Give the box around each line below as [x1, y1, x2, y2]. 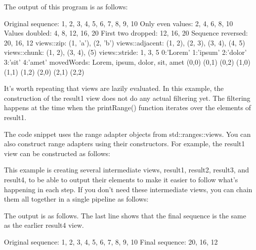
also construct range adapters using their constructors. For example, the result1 [4, 138, 245, 149]
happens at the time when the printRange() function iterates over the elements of [4, 102, 251, 113]
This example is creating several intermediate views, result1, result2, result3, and [4, 165, 249, 175]
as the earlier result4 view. [4, 220, 84, 230]
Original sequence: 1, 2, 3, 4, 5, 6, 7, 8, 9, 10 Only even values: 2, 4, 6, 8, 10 [4, 18, 233, 28]
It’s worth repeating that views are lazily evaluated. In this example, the [4, 83, 224, 93]
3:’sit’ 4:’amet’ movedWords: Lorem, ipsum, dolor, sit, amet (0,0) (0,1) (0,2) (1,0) [4, 56, 251, 67]
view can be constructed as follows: [4, 148, 110, 158]
